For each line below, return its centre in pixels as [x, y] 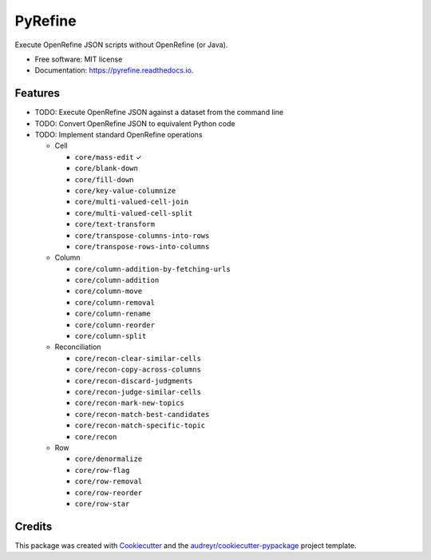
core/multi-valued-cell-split [134, 213]
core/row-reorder [109, 492]
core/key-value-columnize [125, 191]
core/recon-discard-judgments [134, 381]
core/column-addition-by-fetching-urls [152, 269]
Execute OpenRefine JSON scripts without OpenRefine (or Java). [121, 45]
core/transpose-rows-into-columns [142, 246]
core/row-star [102, 504]
